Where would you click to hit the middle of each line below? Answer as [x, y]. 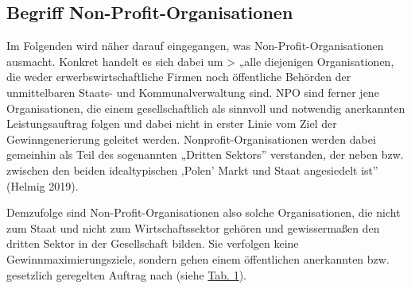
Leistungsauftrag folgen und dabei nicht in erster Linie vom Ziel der [172, 123]
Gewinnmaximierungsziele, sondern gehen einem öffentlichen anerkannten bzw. [198, 258]
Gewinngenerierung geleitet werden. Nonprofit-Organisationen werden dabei [191, 139]
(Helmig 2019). [43, 185]
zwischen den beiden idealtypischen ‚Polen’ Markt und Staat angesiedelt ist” [192, 170]
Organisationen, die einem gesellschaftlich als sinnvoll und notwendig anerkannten [206, 108]
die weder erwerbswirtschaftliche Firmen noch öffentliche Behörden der [179, 77]
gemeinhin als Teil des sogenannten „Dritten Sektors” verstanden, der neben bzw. [205, 154]
